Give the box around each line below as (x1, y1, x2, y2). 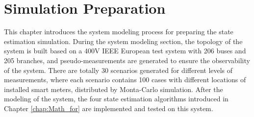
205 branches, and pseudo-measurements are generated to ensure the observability (4, 55, 250, 65)
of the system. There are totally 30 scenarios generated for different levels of (4, 65, 233, 75)
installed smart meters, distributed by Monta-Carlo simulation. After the (4, 84, 223, 94)
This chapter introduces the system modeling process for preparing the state (4, 26, 233, 37)
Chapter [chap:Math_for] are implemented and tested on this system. (4, 103, 213, 113)
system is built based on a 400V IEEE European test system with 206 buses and (4, 46, 246, 56)
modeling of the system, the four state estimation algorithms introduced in (4, 94, 229, 104)
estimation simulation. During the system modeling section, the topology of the (4, 36, 243, 46)
